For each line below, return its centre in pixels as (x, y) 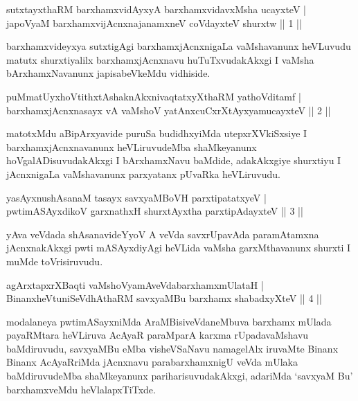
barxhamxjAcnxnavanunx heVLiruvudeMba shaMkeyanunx (132, 146)
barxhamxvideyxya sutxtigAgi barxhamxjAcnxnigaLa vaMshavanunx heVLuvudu (179, 46)
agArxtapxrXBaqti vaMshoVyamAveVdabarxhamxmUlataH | (135, 284)
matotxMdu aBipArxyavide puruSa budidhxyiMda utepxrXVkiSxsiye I (157, 133)
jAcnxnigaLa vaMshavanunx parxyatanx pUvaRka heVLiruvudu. (143, 173)
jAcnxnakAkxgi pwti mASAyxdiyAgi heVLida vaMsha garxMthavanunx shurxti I (179, 248)
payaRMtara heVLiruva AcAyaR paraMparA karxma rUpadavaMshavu (158, 335)
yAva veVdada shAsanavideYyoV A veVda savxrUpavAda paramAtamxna (163, 234)
